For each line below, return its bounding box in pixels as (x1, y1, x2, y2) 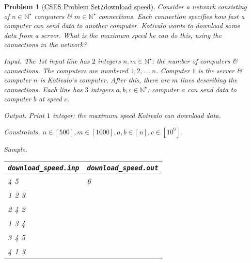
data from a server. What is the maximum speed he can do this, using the (4, 30, 222, 40)
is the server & (198, 65, 242, 75)
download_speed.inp (8, 164, 79, 172)
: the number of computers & (152, 56, 238, 66)
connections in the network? (4, 39, 87, 49)
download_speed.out (87, 164, 158, 172)
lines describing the (180, 75, 237, 85)
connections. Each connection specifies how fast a (98, 11, 245, 21)
